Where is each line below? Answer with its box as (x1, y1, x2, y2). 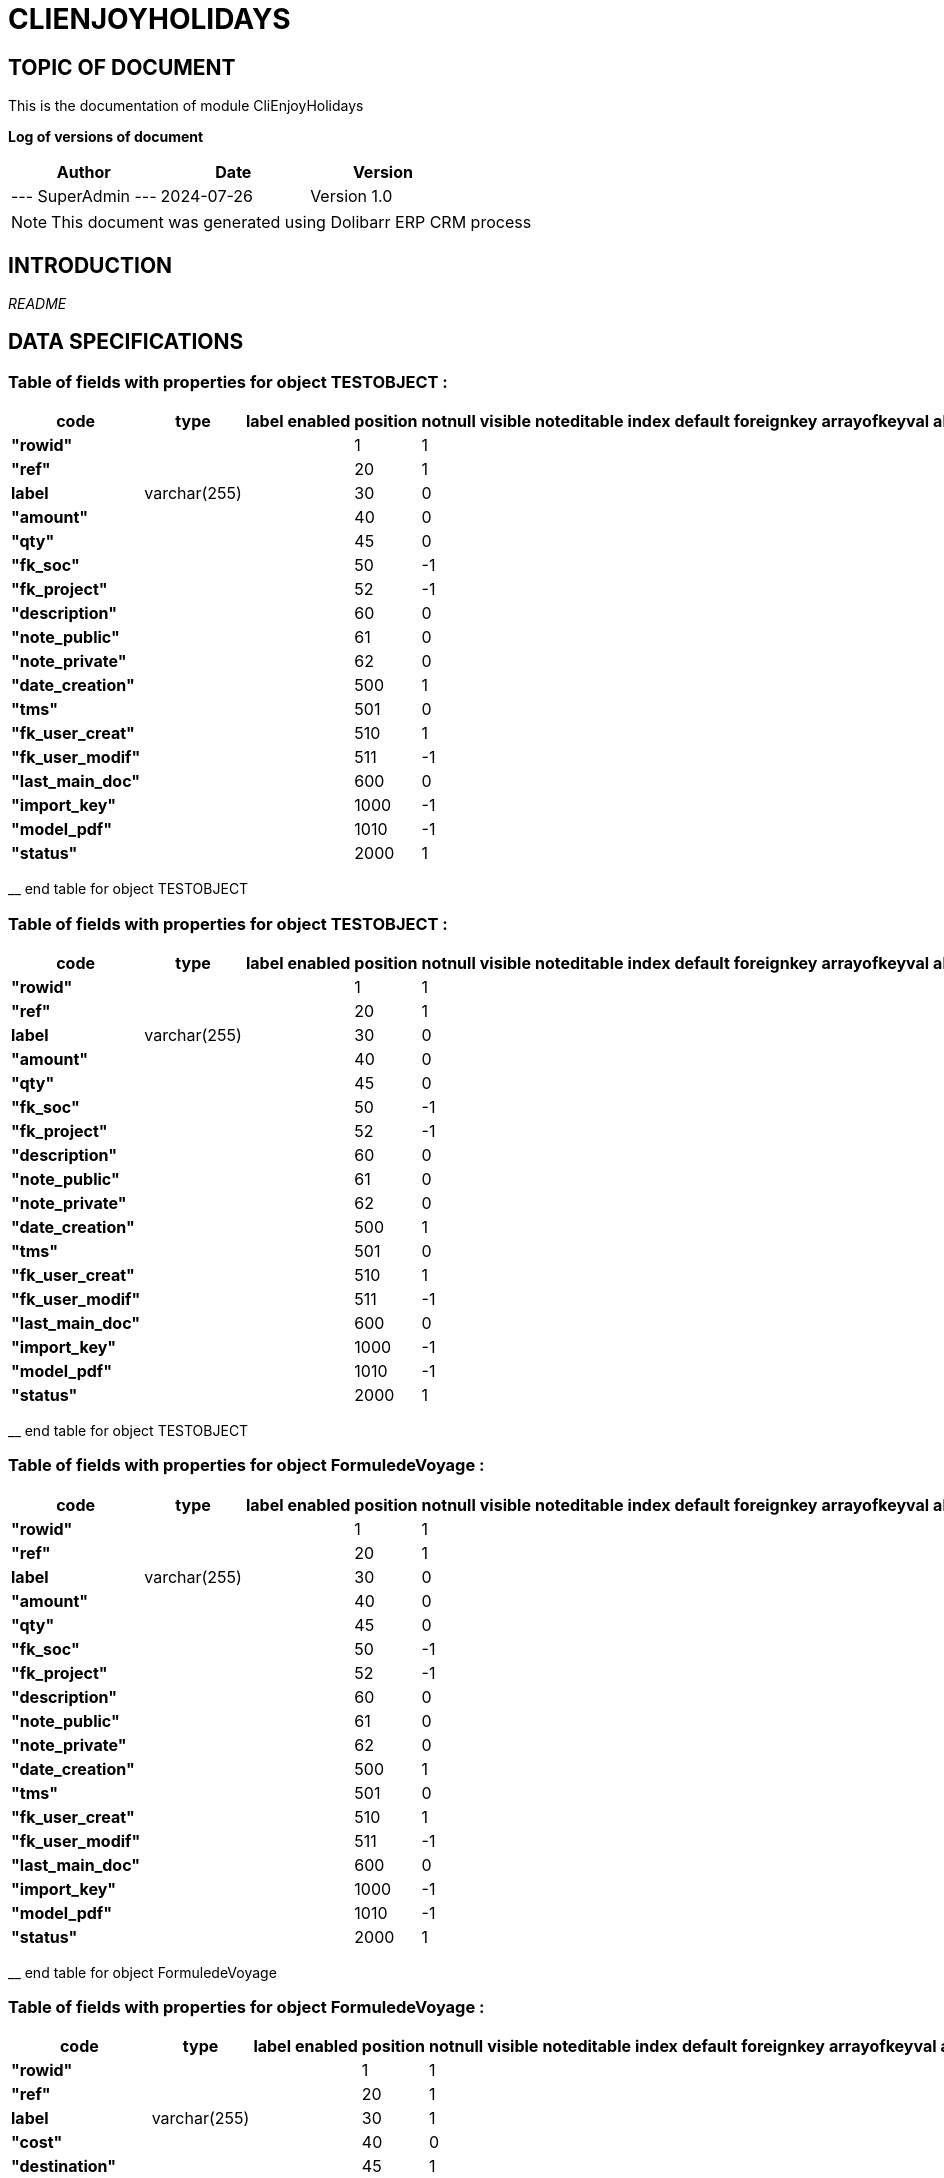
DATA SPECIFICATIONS (8, 329, 244, 355)
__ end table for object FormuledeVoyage (8, 1963, 277, 1981)
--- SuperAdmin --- (11, 186, 157, 207)
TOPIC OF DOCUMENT (8, 54, 236, 80)
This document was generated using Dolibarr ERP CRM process (51, 212, 532, 233)
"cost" (11, 2132, 63, 2153)
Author (56, 162, 111, 183)
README (8, 295, 67, 313)
